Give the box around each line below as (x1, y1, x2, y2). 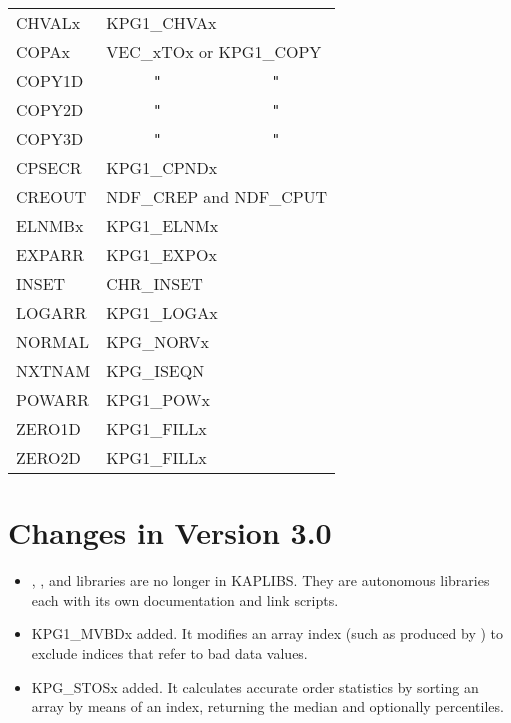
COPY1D (16, 69, 84, 92)
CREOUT (16, 185, 87, 208)
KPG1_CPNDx (106, 156, 218, 179)
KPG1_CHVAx (106, 11, 217, 34)
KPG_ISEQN (106, 359, 205, 382)
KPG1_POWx (106, 388, 210, 411)
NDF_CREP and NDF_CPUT (106, 185, 328, 208)
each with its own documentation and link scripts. (31, 589, 339, 610)
